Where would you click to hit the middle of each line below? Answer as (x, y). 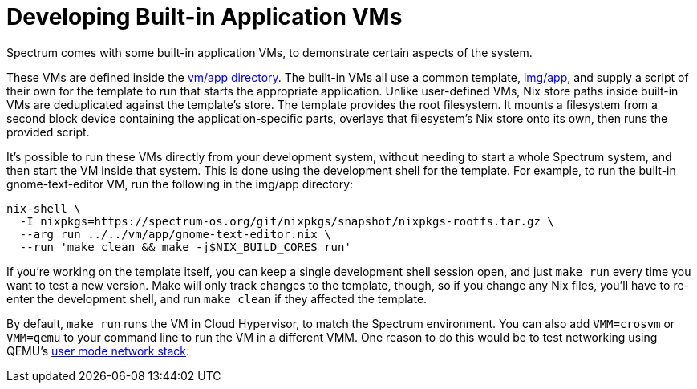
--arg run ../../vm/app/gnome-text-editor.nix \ (175, 234)
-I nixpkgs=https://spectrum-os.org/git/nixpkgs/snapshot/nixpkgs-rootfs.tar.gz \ (287, 221)
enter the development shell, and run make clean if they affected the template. (217, 298)
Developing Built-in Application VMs (205, 17)
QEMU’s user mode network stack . (98, 351)
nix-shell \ (44, 208)
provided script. (48, 132)
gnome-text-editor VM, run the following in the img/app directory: (180, 184)
